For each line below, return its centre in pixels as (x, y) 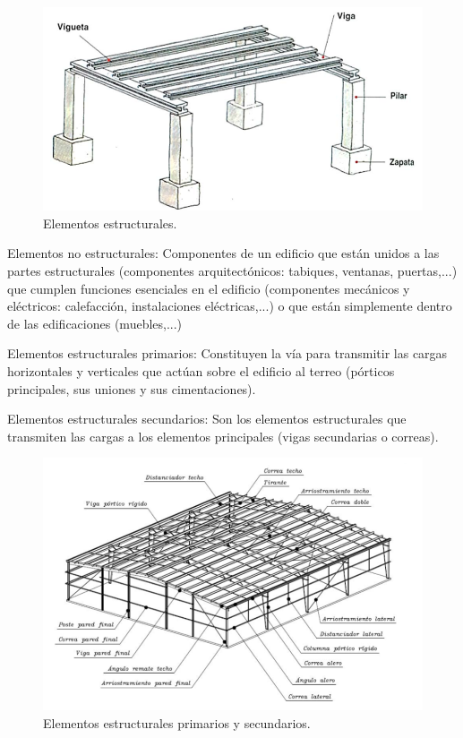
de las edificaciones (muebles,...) (95, 323)
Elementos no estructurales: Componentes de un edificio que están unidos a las (223, 253)
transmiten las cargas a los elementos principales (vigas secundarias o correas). (223, 436)
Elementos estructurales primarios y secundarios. (177, 722)
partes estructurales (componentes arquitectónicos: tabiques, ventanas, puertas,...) (232, 270)
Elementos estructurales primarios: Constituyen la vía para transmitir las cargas (227, 353)
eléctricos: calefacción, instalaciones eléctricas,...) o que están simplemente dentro (230, 306)
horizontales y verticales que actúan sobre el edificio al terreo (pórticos (201, 370)
